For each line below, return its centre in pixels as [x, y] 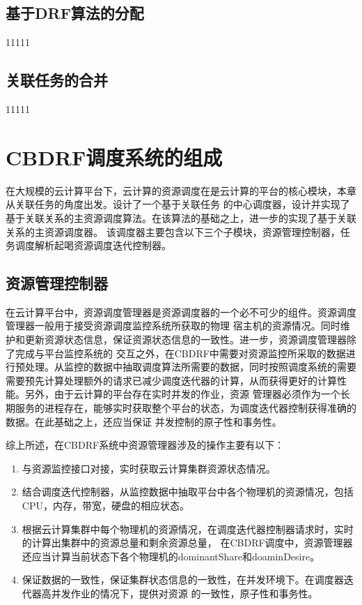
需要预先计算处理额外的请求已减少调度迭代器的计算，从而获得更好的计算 [171, 380]
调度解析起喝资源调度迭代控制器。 [93, 245]
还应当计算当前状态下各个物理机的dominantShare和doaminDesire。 [171, 556]
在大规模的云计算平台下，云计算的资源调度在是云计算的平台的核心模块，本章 [181, 190]
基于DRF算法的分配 [75, 13]
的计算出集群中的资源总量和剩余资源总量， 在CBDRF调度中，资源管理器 [187, 543]
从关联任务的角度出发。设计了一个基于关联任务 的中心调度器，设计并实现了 [178, 204]
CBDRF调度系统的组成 [114, 157]
